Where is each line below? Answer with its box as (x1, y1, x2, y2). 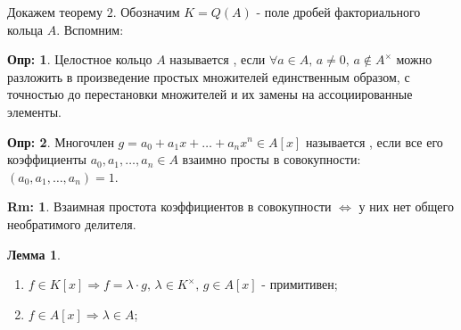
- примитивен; (261, 275, 338, 293)
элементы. (7, 102, 62, 120)
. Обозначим (112, 3, 180, 21)
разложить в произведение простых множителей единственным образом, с (7, 67, 410, 86)
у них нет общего (358, 197, 454, 216)
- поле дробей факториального (256, 3, 421, 21)
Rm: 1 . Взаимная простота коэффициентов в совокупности (7, 197, 332, 216)
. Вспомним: (56, 20, 124, 38)
